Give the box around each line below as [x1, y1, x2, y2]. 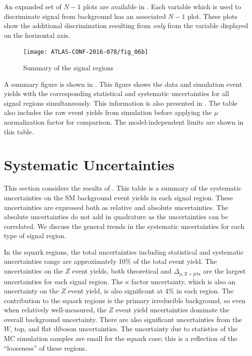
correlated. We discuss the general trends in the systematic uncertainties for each [4, 221, 245, 231]
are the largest [203, 266, 246, 276]
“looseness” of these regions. [4, 342, 87, 353]
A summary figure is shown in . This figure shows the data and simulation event [4, 79, 242, 89]
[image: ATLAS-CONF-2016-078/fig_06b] [23, 49, 148, 56]
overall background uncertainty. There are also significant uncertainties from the [4, 314, 242, 324]
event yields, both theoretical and [72, 266, 172, 276]
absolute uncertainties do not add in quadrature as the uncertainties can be [4, 211, 228, 222]
